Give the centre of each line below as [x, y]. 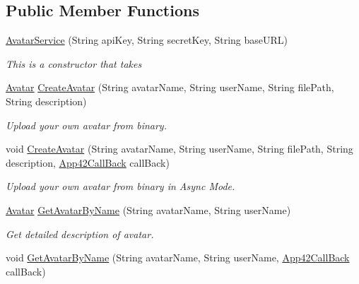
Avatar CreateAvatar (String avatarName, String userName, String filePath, [170, 87]
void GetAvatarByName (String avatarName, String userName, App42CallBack [178, 258]
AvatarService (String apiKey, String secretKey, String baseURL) [147, 40]
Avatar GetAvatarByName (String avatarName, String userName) [148, 209]
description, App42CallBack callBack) [88, 162]
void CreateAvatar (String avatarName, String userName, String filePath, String [179, 149]
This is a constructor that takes [74, 63]
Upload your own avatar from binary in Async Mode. [120, 186]
